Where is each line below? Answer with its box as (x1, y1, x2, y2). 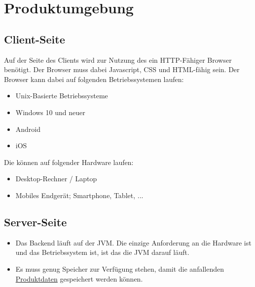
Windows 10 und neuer (15, 107, 85, 117)
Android (15, 123, 41, 134)
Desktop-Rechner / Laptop (15, 173, 97, 184)
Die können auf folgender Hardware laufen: (4, 157, 134, 167)
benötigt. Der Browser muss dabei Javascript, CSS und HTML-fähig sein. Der (4, 64, 240, 75)
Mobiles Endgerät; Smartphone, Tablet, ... (15, 190, 144, 200)
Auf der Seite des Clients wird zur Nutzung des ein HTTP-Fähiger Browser (4, 54, 232, 65)
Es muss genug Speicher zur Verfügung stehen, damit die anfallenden (15, 263, 224, 274)
